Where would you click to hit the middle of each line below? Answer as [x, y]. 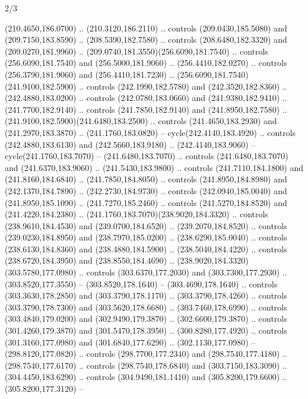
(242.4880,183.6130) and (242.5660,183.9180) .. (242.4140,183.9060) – [130, 144]
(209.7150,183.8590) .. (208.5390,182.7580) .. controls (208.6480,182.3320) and [146, 39]
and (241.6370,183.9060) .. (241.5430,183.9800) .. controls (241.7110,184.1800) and [154, 167]
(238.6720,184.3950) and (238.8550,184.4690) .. [90, 260]
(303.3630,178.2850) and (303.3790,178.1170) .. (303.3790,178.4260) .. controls [146, 295]
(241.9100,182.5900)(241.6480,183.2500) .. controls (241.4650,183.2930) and [141, 121]
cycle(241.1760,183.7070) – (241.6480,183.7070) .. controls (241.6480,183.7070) [147, 156]
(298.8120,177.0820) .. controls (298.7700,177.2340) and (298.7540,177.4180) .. [146, 354]
